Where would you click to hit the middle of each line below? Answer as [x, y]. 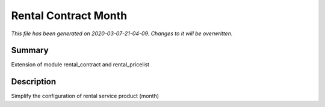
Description [34, 82]
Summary [30, 51]
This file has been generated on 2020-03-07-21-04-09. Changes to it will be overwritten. [122, 33]
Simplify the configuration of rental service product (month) [85, 96]
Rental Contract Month [69, 16]
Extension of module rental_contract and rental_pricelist [80, 65]
